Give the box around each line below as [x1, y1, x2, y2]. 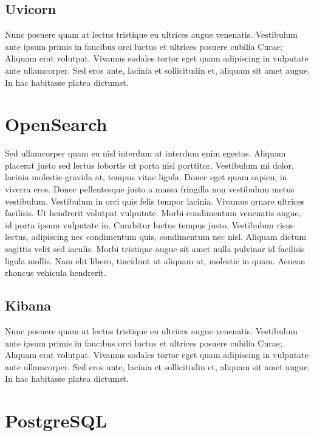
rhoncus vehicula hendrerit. [5, 266, 106, 279]
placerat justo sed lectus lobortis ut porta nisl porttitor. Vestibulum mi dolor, [5, 158, 294, 171]
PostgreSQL [5, 408, 108, 433]
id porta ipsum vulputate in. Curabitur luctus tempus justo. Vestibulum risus [5, 218, 294, 231]
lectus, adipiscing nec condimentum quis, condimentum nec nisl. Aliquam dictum [5, 230, 307, 243]
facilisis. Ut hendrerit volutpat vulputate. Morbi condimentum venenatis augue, [5, 206, 301, 219]
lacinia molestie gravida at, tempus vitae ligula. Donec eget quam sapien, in [5, 171, 287, 183]
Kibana [5, 296, 51, 315]
